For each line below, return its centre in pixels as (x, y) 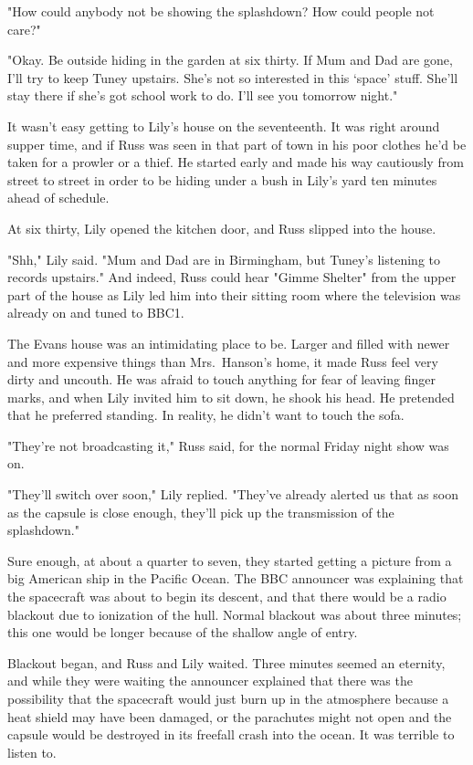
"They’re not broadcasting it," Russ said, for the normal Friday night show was (228, 445)
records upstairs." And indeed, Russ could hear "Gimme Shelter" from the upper (232, 277)
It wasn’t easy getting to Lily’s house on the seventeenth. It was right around (224, 126)
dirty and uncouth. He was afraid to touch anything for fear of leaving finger (221, 379)
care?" (24, 29)
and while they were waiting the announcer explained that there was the (210, 681)
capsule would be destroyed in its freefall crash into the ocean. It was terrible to (231, 734)
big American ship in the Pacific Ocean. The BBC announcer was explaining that (236, 578)
